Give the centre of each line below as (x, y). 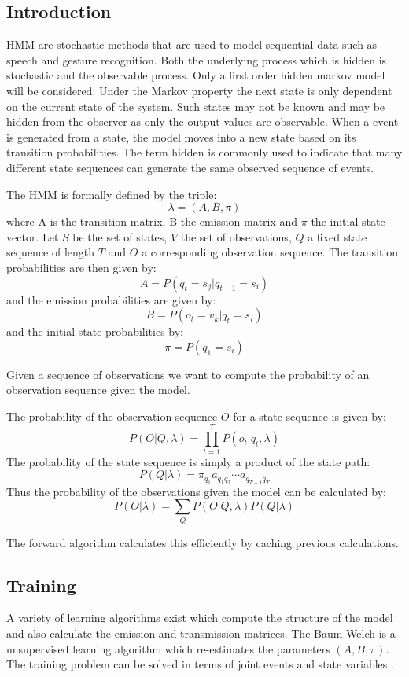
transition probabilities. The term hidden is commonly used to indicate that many (204, 152)
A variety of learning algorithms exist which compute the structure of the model (200, 618)
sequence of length (51, 252)
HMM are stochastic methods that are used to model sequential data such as (192, 44)
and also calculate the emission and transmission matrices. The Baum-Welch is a (201, 633)
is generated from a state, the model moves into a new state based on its (181, 136)
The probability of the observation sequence (112, 416)
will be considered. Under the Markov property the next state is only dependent (199, 90)
